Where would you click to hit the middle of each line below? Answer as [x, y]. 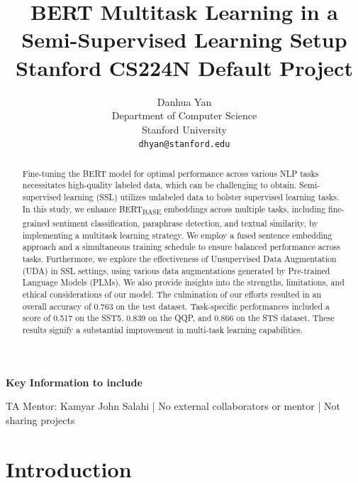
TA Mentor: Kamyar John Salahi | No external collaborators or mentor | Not [173, 406]
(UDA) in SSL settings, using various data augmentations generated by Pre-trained [176, 270]
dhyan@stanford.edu [184, 145]
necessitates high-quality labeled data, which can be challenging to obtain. [160, 185]
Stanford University [184, 129]
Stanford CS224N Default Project [184, 67]
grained [36, 223]
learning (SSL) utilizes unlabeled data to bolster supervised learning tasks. [202, 197]
